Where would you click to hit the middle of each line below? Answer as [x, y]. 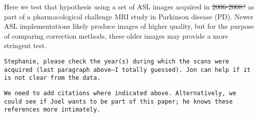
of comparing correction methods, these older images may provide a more [116, 35]
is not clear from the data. [52, 78]
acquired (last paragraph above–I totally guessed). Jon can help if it [127, 70]
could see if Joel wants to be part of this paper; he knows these [119, 101]
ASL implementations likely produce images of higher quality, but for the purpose [129, 26]
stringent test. [25, 45]
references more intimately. [52, 110]
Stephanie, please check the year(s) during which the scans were [117, 61]
